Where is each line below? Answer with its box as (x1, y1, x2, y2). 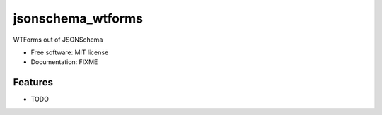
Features (13, 76, 53, 88)
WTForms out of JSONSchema (13, 35, 103, 44)
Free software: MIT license (30, 48, 109, 56)
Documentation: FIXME (30, 58, 98, 66)
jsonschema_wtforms (13, 11, 143, 26)
